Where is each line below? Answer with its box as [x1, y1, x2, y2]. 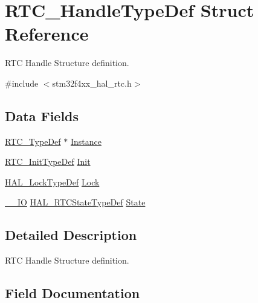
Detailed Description [5, 225, 137, 244]
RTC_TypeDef [5, 135, 61, 147]
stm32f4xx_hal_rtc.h [52, 76, 132, 89]
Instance [70, 135, 102, 147]
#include [5, 76, 39, 89]
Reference [5, 21, 89, 46]
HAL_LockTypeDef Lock [5, 175, 100, 188]
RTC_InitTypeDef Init [5, 155, 91, 168]
